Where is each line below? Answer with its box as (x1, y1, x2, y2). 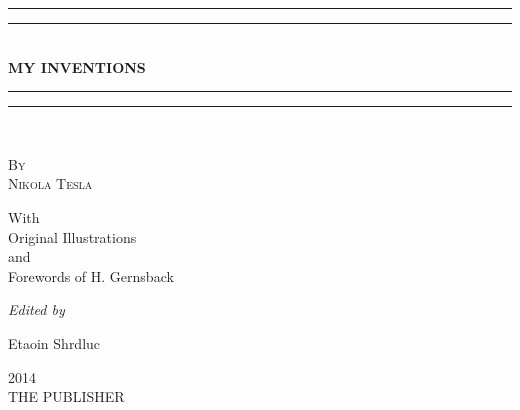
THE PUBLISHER (8, 386, 125, 407)
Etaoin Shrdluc (8, 332, 101, 353)
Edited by (8, 299, 65, 320)
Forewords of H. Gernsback (8, 265, 174, 286)
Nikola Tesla (8, 173, 93, 194)
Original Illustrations (8, 226, 137, 247)
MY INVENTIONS (8, 56, 146, 77)
